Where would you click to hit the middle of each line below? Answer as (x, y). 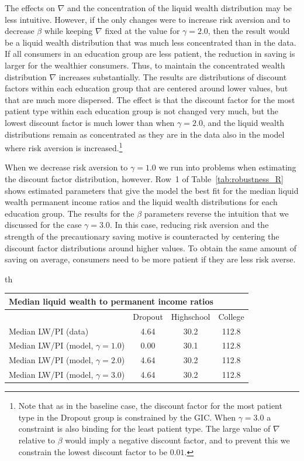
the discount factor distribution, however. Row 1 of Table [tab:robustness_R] (144, 178)
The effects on (30, 8)
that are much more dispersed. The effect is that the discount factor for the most (150, 99)
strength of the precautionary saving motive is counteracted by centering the (142, 236)
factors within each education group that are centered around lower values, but (146, 88)
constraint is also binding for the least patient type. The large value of (144, 428)
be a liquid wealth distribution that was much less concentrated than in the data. (151, 42)
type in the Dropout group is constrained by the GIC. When (127, 417)
